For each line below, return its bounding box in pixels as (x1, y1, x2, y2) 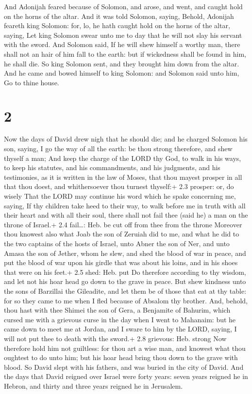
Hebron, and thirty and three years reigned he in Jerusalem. (4, 380, 183, 391)
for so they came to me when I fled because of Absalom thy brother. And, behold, (4, 295, 248, 305)
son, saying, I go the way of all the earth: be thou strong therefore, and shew (4, 143, 233, 154)
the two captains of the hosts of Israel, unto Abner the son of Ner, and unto (4, 238, 230, 248)
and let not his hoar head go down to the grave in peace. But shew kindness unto (4, 276, 246, 286)
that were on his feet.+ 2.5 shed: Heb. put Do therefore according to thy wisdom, (4, 267, 246, 277)
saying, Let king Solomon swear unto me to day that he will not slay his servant (4, 30, 242, 40)
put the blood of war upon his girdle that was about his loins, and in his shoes (4, 257, 238, 268)
